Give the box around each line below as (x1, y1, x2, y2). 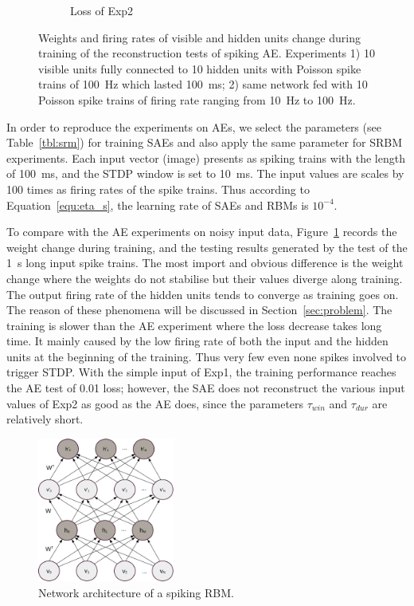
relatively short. (6, 411, 84, 427)
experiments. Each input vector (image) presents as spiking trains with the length (6, 149, 405, 166)
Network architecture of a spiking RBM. (38, 584, 234, 600)
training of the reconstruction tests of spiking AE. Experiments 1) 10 (38, 45, 375, 61)
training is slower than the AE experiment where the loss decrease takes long (6, 317, 382, 333)
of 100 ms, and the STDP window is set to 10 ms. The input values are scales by (6, 165, 404, 182)
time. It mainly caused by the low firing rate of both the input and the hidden (6, 333, 389, 349)
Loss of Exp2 (70, 2, 134, 18)
